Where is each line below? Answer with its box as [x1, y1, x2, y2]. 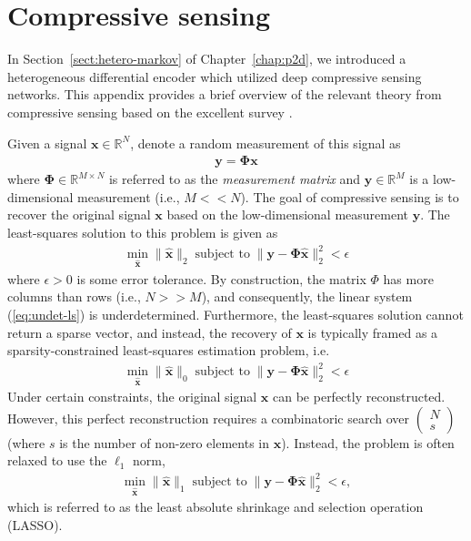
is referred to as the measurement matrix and [108, 169, 361, 189]
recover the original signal [7, 205, 151, 224]
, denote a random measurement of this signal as [130, 133, 401, 152]
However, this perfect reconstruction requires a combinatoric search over [7, 408, 410, 427]
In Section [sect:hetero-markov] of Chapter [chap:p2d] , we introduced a [7, 49, 406, 68]
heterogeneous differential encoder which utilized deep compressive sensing [7, 66, 422, 86]
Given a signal [7, 133, 87, 152]
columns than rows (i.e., [7, 287, 141, 306]
